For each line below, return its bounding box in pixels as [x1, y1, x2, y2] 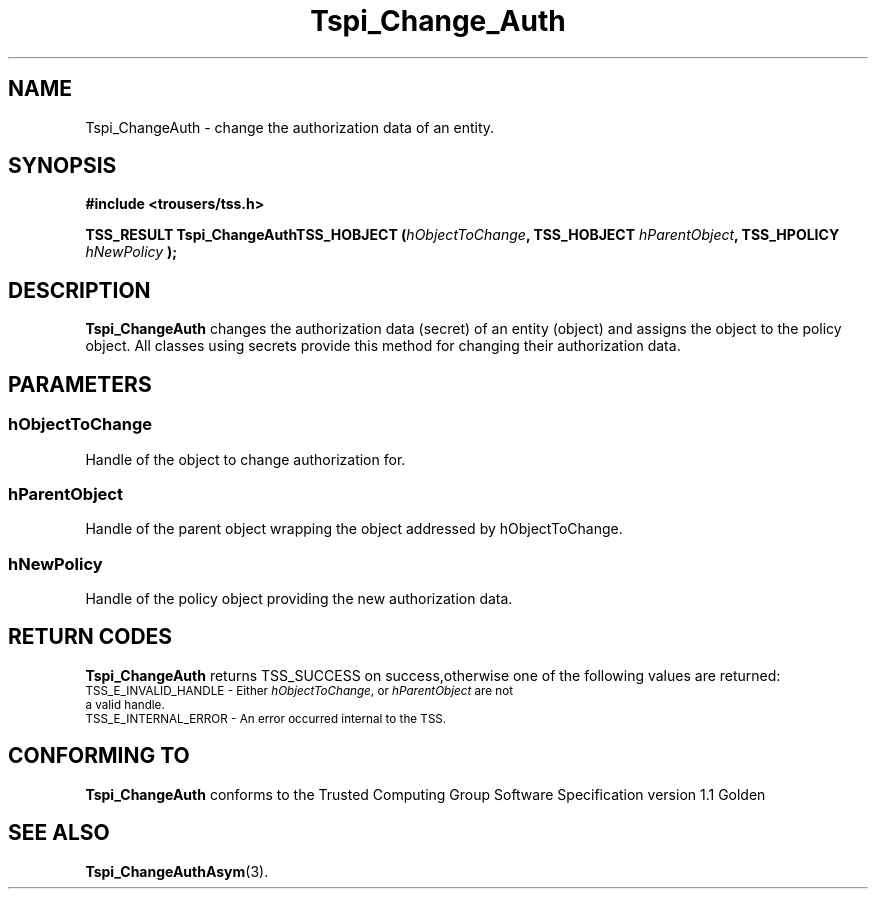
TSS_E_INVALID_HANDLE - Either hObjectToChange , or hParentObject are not [85, 683, 514, 698]
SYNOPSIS [8, 153, 117, 179]
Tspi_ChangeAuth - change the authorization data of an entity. [85, 118, 495, 136]
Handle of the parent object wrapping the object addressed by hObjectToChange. [85, 520, 623, 538]
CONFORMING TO [8, 743, 190, 769]
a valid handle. [85, 697, 165, 712]
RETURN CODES [8, 624, 173, 650]
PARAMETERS [8, 371, 152, 397]
